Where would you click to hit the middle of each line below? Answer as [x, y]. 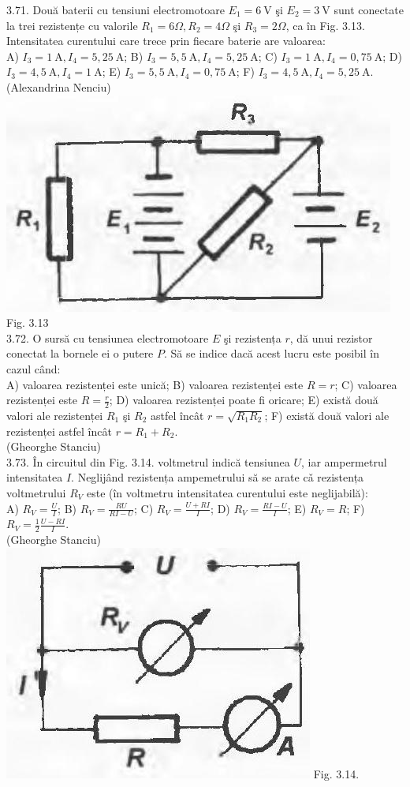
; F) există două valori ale [327, 415]
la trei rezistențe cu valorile [72, 25]
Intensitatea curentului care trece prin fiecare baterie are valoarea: [166, 41]
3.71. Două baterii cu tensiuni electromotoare [116, 9]
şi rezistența [252, 337]
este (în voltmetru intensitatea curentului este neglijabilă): [227, 492]
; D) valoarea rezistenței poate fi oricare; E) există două [244, 400]
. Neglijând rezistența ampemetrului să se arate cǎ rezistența [218, 477]
